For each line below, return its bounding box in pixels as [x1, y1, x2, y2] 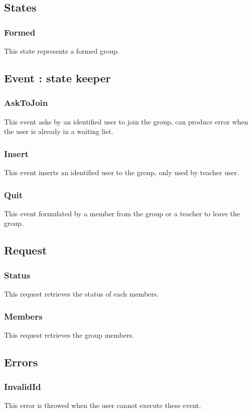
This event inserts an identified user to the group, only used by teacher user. [4, 167, 239, 177]
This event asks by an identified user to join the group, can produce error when [4, 116, 248, 126]
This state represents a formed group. [4, 46, 119, 56]
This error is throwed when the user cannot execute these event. [4, 400, 201, 410]
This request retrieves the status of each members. [4, 289, 159, 299]
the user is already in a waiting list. [4, 126, 113, 136]
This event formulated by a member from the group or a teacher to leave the [4, 208, 240, 218]
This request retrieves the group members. [4, 329, 135, 340]
